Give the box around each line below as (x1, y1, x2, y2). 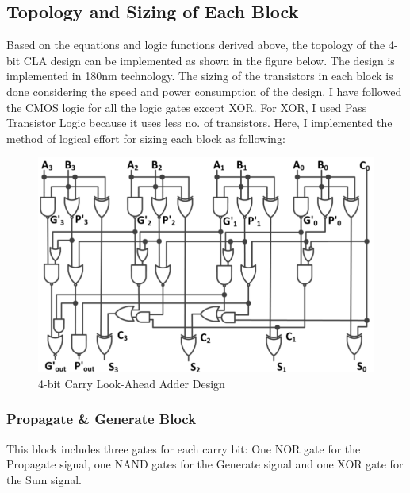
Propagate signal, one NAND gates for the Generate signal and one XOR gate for (6, 456, 404, 472)
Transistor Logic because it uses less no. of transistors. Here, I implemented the (6, 114, 393, 131)
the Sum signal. (6, 471, 82, 487)
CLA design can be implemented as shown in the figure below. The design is (23, 52, 395, 68)
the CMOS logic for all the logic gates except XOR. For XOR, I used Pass (6, 98, 367, 115)
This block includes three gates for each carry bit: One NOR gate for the (6, 440, 361, 456)
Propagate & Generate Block (6, 409, 197, 429)
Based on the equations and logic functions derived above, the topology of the (6, 37, 385, 53)
